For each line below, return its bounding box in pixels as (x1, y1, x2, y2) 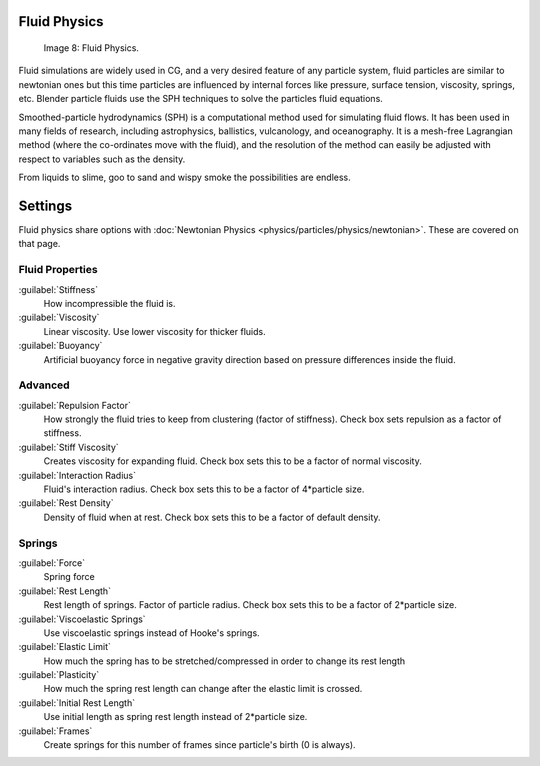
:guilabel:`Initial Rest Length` (18, 696, 135, 709)
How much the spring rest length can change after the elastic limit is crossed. (43, 683, 363, 695)
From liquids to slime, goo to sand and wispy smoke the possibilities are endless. (18, 171, 352, 184)
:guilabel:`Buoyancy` (18, 340, 103, 352)
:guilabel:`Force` (18, 556, 86, 569)
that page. (18, 238, 61, 250)
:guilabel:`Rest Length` (18, 585, 112, 597)
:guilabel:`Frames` (18, 725, 93, 737)
